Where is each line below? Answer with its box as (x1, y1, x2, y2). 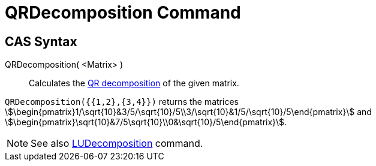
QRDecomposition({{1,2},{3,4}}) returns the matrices (5, 96, 239, 107)
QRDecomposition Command (5, 2, 241, 23)
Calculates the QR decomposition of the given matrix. (29, 78, 239, 89)
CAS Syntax (5, 34, 77, 49)
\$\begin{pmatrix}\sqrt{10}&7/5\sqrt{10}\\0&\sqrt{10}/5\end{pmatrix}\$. (5, 117, 287, 128)
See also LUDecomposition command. (31, 137, 203, 150)
